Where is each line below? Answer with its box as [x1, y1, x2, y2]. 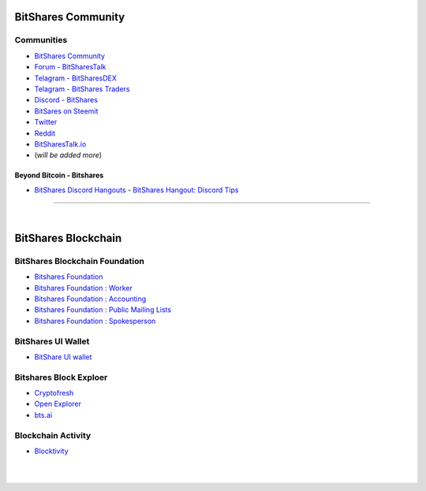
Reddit [34, 128, 56, 138]
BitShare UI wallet [34, 352, 92, 362]
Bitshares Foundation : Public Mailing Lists [34, 305, 172, 314]
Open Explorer [34, 399, 82, 409]
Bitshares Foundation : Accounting [34, 294, 147, 303]
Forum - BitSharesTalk [34, 62, 106, 72]
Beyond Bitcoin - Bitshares [14, 170, 104, 180]
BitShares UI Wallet [14, 336, 90, 347]
